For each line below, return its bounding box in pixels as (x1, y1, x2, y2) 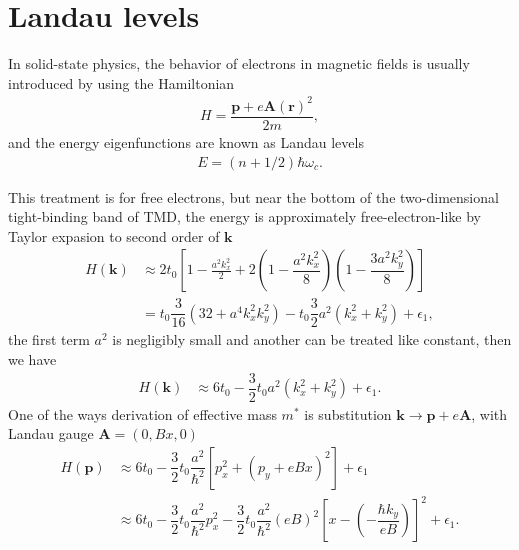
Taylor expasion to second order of (8, 225, 220, 246)
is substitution (304, 403, 392, 424)
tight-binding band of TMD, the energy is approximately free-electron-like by (8, 206, 481, 227)
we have (8, 349, 57, 370)
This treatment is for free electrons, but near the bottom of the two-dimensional (8, 186, 499, 207)
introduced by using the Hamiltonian (8, 72, 235, 93)
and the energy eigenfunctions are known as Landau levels (8, 131, 364, 152)
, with (471, 403, 508, 424)
